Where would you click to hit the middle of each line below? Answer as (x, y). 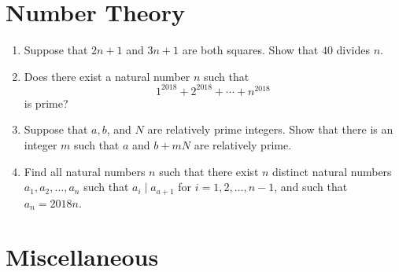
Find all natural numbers (85, 171)
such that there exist (209, 171)
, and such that (311, 187)
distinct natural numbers (332, 171)
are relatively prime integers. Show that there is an (270, 129)
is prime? (46, 103)
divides (353, 50)
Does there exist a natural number (107, 76)
